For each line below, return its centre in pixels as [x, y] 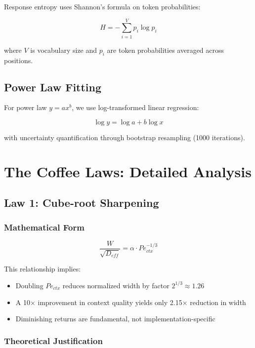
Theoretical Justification [53, 340]
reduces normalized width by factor [116, 285]
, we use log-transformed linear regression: [135, 107]
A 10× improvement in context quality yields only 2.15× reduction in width [131, 302]
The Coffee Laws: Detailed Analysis [128, 171]
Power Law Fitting [53, 87]
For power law [25, 107]
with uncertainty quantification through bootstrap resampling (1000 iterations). [125, 137]
